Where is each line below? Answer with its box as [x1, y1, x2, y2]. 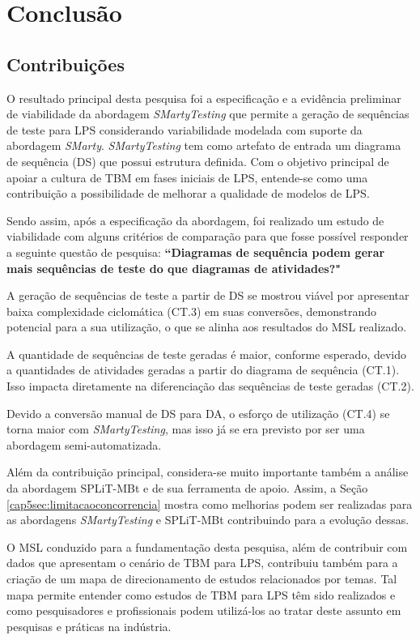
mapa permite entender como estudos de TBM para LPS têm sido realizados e [6, 586, 396, 603]
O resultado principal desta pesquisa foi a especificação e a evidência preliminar [6, 89, 401, 106]
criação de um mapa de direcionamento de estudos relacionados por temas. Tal [6, 570, 397, 587]
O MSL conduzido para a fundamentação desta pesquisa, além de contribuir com [6, 538, 408, 555]
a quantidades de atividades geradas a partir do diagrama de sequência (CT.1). [6, 361, 400, 378]
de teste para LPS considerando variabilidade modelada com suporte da [6, 121, 363, 138]
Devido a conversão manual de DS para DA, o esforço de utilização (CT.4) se [6, 404, 390, 421]
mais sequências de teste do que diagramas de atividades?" [6, 259, 341, 276]
